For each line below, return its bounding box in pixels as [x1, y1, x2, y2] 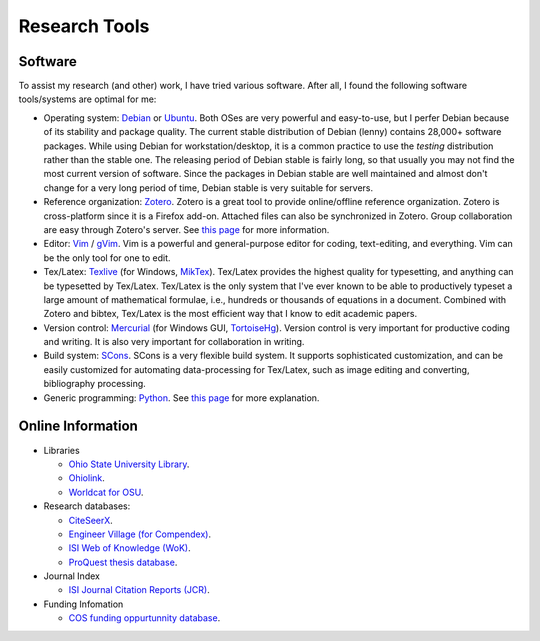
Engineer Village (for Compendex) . [68, 528, 212, 540]
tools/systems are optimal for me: [18, 93, 157, 105]
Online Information [18, 418, 139, 435]
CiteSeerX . [68, 514, 114, 526]
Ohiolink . [68, 472, 105, 484]
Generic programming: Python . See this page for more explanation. [43, 391, 320, 404]
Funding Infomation [43, 598, 124, 610]
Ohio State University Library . [68, 458, 190, 470]
